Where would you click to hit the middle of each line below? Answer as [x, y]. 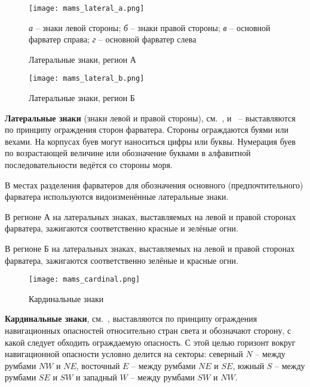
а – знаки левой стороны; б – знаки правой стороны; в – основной [150, 27]
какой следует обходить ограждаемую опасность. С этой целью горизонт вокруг [150, 342]
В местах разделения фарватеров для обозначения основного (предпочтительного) [154, 185]
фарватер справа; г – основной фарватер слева [113, 39]
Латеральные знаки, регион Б [82, 98]
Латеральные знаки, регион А [82, 59]
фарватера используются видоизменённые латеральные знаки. [117, 196]
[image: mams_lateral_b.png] [87, 79]
